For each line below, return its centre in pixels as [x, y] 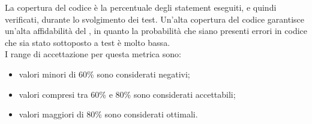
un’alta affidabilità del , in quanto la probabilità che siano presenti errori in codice [156, 31]
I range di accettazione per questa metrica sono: [93, 54]
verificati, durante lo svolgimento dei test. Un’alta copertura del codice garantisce [154, 19]
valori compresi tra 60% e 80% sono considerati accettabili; [127, 94]
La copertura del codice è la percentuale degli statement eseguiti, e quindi [141, 7]
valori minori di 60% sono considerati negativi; [104, 74]
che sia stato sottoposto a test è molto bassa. [88, 42]
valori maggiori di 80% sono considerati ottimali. [108, 114]
